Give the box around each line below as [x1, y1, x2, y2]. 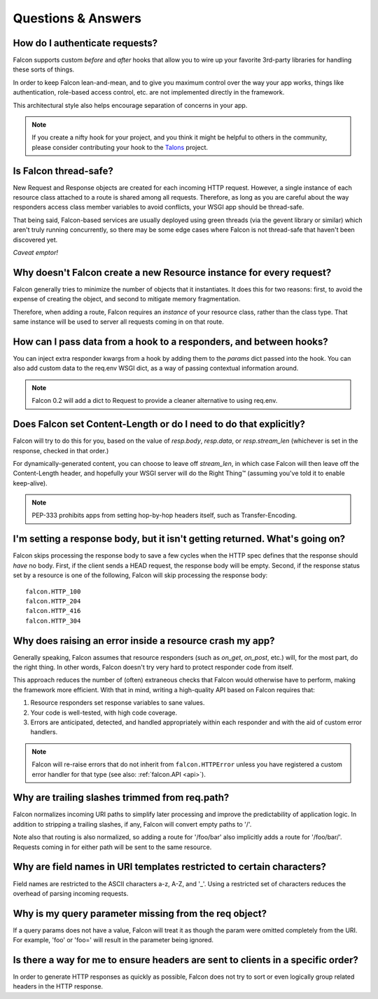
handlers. [30, 728, 58, 736]
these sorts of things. [13, 65, 75, 74]
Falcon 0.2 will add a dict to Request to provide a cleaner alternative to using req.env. [31, 397, 278, 405]
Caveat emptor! [13, 249, 59, 257]
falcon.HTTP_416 [25, 607, 81, 615]
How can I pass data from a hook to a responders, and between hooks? [13, 336, 328, 347]
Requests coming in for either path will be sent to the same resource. [13, 843, 212, 851]
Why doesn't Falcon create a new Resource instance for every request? [13, 266, 332, 278]
